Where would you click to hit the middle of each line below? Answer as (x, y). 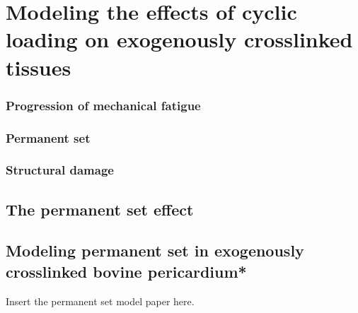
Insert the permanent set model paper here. (100, 301)
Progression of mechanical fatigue (103, 105)
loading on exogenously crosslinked (179, 39)
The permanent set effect (100, 209)
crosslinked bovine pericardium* (126, 271)
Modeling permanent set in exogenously (155, 250)
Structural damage (60, 170)
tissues (39, 67)
